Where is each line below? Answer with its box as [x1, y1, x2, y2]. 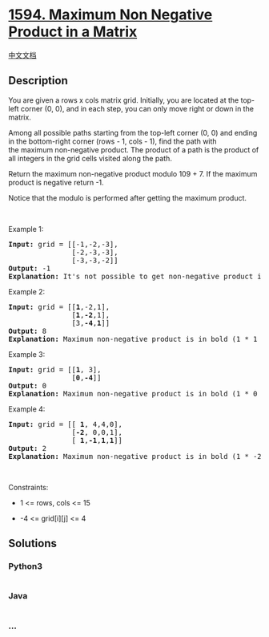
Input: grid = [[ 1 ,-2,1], [8, 302, 110, 311]
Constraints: [8, 482, 49, 492]
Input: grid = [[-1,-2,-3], [8, 239, 118, 249]
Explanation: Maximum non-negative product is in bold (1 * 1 [8, 335, 258, 343]
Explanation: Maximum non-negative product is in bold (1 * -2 [8, 452, 262, 461]
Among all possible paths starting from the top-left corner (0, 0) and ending [8, 128, 258, 137]
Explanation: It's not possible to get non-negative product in [8, 271, 267, 281]
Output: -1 [8, 263, 51, 273]
